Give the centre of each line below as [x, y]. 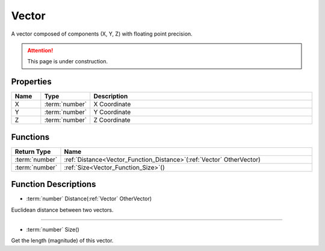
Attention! [40, 50]
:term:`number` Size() [53, 230]
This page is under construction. [68, 62]
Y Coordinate [112, 112]
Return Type [33, 151]
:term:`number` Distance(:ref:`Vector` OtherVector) [89, 199]
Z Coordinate [112, 120]
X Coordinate [112, 104]
